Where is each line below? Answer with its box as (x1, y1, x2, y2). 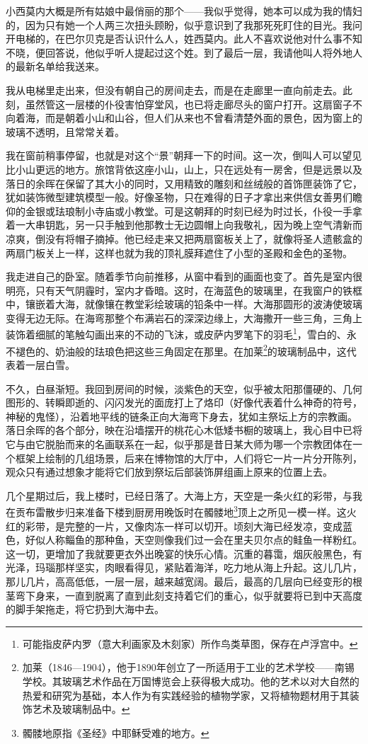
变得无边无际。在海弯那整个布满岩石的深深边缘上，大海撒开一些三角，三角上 (6, 310, 362, 325)
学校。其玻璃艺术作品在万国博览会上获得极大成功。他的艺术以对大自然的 (22, 673, 360, 688)
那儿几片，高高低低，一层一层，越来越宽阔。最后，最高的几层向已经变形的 (6, 573, 352, 588)
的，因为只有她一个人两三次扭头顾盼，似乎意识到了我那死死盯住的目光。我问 (6, 17, 362, 32)
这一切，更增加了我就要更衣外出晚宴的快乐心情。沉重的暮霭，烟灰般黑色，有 (6, 546, 362, 561)
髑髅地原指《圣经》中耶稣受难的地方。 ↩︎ (22, 725, 209, 740)
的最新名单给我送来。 (6, 59, 105, 74)
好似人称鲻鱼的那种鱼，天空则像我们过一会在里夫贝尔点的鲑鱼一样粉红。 (25, 532, 362, 547)
